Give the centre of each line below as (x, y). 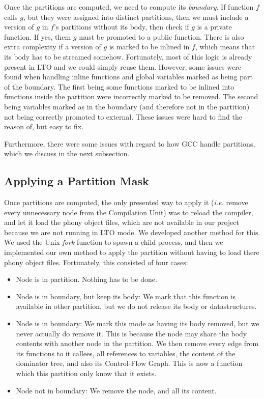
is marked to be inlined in (149, 47)
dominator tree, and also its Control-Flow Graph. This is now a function (129, 363)
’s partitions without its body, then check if (122, 27)
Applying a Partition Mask (77, 181)
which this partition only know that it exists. (86, 373)
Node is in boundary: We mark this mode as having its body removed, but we (138, 323)
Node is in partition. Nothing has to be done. (86, 279)
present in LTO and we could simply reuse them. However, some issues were (123, 66)
